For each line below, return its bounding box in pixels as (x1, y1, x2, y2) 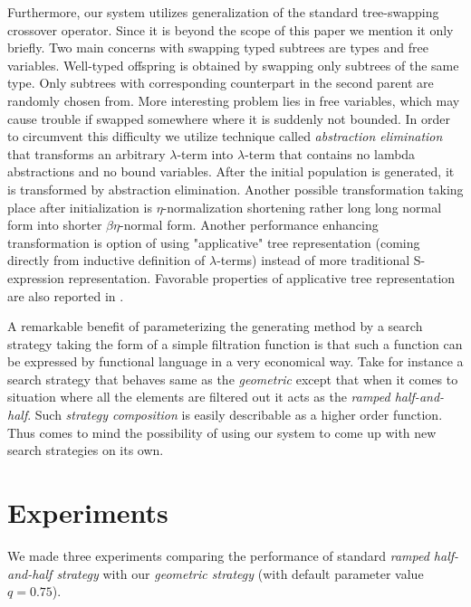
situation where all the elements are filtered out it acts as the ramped (7, 387, 390, 406)
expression (7, 268, 64, 287)
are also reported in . (7, 286, 124, 305)
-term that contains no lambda (245, 144, 416, 163)
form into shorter (7, 215, 102, 234)
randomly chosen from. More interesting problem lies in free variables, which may (7, 90, 460, 109)
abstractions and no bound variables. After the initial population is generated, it (7, 162, 455, 181)
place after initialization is (7, 197, 152, 216)
